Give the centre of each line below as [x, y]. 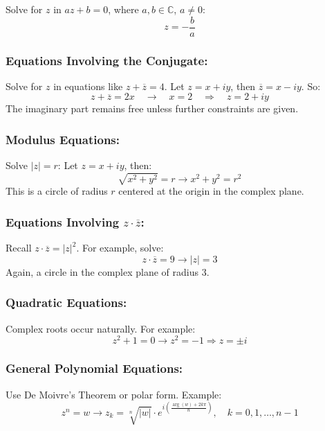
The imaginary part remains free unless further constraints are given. [152, 108]
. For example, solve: [120, 248]
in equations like [88, 86]
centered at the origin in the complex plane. [211, 191]
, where [123, 9]
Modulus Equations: [63, 139]
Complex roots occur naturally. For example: [101, 328]
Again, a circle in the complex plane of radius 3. [108, 271]
